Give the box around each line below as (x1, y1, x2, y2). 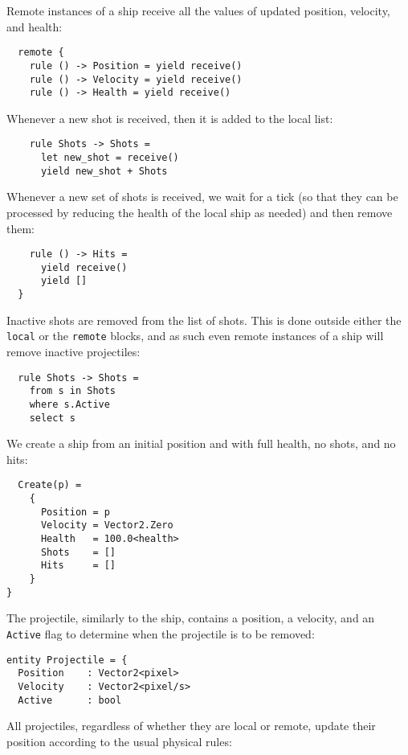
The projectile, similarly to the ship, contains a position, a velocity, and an (6, 609, 375, 626)
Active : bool (18, 694, 122, 706)
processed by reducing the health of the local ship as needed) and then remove (6, 203, 393, 220)
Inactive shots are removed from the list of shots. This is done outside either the (6, 311, 402, 328)
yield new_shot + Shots (40, 165, 168, 177)
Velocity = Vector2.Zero (40, 519, 173, 531)
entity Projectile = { (6, 654, 128, 666)
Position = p (40, 506, 110, 518)
